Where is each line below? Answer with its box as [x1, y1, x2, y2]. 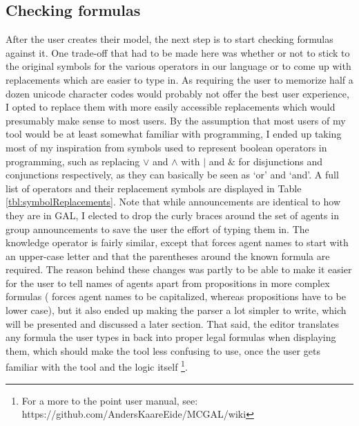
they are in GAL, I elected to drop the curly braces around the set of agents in [6, 207, 339, 222]
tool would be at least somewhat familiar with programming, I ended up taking [6, 127, 342, 141]
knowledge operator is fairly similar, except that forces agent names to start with [6, 235, 349, 250]
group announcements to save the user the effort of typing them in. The [6, 221, 309, 236]
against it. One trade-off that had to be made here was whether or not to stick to [6, 45, 350, 59]
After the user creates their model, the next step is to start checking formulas [6, 32, 333, 46]
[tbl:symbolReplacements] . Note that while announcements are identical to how [6, 194, 341, 209]
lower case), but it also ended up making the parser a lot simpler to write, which [6, 303, 347, 317]
